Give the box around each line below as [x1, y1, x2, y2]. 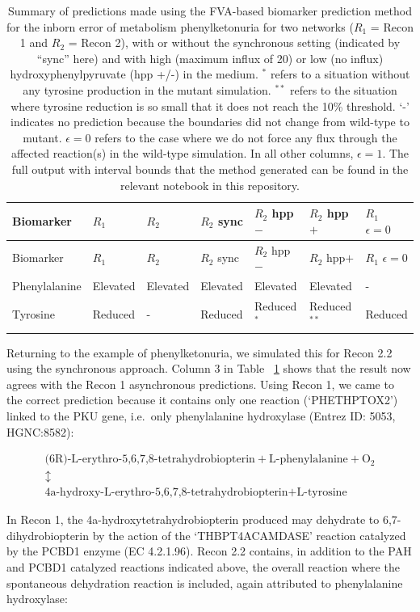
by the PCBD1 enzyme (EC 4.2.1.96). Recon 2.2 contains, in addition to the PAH [6, 542, 412, 559]
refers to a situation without [270, 65, 410, 82]
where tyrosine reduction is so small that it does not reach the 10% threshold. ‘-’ [10, 97, 409, 114]
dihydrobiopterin [6, 526, 90, 543]
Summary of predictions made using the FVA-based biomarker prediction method [8, 2, 412, 19]
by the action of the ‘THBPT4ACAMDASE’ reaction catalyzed [92, 526, 406, 543]
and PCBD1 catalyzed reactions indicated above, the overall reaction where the [6, 558, 400, 575]
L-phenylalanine [268, 454, 348, 466]
